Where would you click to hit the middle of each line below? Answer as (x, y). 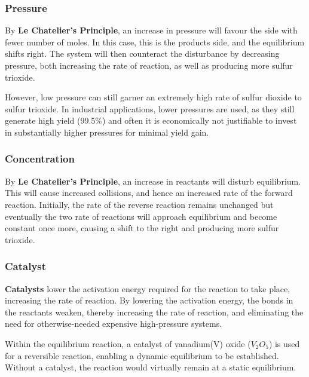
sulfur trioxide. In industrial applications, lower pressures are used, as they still (150, 108)
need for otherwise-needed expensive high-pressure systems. (114, 324)
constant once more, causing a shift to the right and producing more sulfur (142, 228)
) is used (284, 343)
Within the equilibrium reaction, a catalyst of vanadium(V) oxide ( (128, 343)
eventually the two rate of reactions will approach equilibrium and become (141, 216)
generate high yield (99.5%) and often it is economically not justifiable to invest (151, 120)
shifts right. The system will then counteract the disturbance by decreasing (142, 53)
